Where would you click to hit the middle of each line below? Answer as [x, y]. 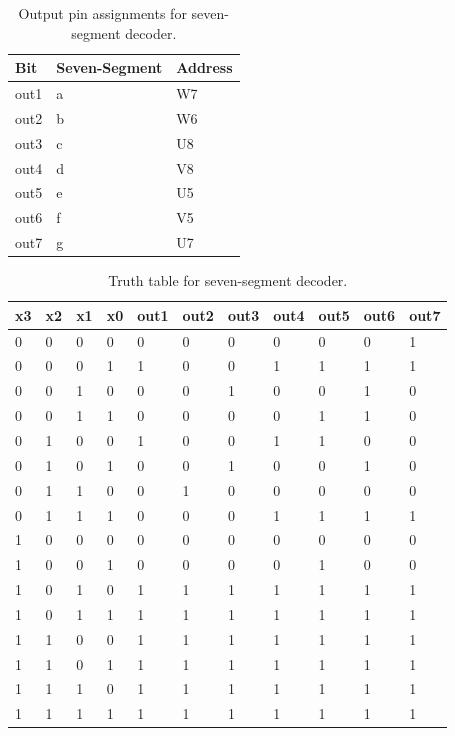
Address [204, 67]
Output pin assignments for [102, 13]
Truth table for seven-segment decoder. [228, 280]
